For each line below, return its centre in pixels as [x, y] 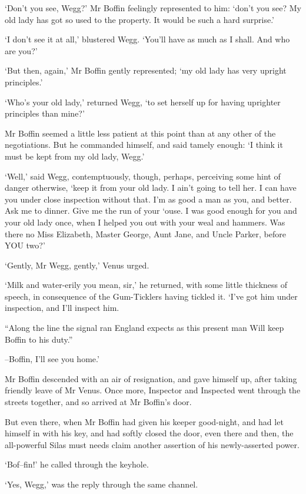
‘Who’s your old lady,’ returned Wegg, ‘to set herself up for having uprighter [143, 102]
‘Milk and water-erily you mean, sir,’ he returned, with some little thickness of [146, 285]
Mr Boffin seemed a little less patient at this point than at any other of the [140, 133]
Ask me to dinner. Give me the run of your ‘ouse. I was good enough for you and [151, 210]
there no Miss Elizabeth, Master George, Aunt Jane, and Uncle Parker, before [145, 233]
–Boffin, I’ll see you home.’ [52, 359]
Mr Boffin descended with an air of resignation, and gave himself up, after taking [151, 378]
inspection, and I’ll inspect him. [62, 308]
